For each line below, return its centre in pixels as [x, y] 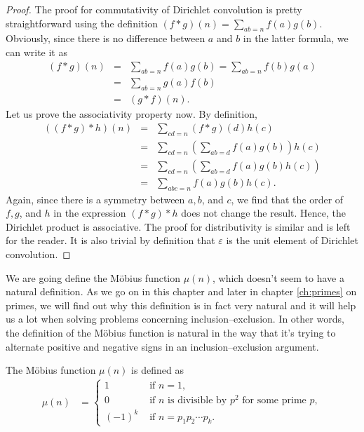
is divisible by [197, 401]
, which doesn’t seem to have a [278, 277]
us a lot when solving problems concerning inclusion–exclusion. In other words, [175, 319]
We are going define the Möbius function [93, 277]
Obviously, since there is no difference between [106, 38]
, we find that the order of [287, 199]
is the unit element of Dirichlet [292, 240]
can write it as [36, 52]
